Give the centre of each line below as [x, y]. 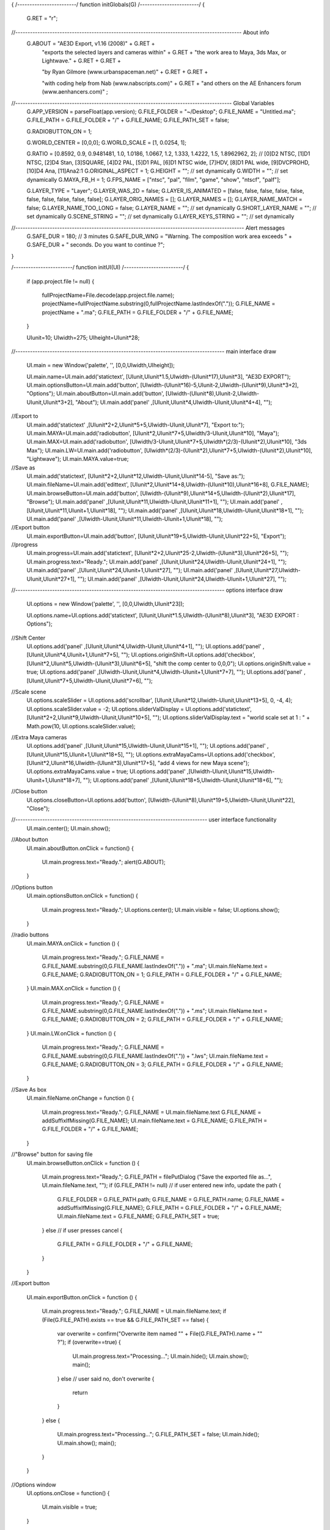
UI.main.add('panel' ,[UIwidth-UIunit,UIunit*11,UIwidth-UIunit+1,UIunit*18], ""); [125, 519]
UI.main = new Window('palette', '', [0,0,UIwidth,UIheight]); [101, 365]
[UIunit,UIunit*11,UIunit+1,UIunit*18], [72, 510]
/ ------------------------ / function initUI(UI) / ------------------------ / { [100, 267]
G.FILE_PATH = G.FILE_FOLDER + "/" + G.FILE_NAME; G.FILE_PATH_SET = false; [128, 120]
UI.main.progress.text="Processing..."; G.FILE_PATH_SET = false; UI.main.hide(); [158, 1435]
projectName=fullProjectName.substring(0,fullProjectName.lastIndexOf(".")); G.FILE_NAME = [159, 304]
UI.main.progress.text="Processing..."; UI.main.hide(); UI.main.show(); [160, 1356]
